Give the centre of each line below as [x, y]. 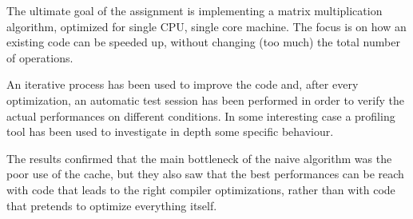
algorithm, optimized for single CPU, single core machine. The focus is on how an [206, 26]
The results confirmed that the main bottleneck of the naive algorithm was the [199, 158]
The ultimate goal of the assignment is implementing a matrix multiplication [195, 10]
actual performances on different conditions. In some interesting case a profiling [201, 115]
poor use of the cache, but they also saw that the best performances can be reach [205, 174]
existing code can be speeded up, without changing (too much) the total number [203, 42]
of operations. [40, 57]
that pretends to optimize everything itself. [112, 205]
